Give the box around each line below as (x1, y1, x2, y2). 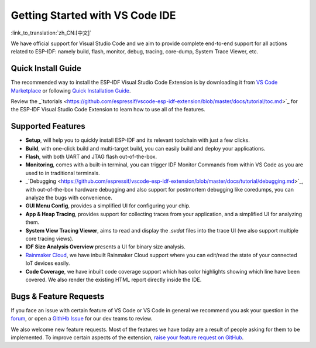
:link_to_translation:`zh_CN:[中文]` (11, 29, 92, 36)
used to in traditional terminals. (25, 169, 100, 176)
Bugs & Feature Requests (11, 291, 105, 301)
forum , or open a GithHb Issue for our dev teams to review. (11, 315, 153, 322)
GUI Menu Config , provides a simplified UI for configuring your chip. (25, 202, 191, 209)
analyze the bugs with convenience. (25, 194, 112, 202)
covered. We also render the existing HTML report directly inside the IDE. (25, 276, 202, 283)
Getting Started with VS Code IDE (11, 9, 176, 22)
